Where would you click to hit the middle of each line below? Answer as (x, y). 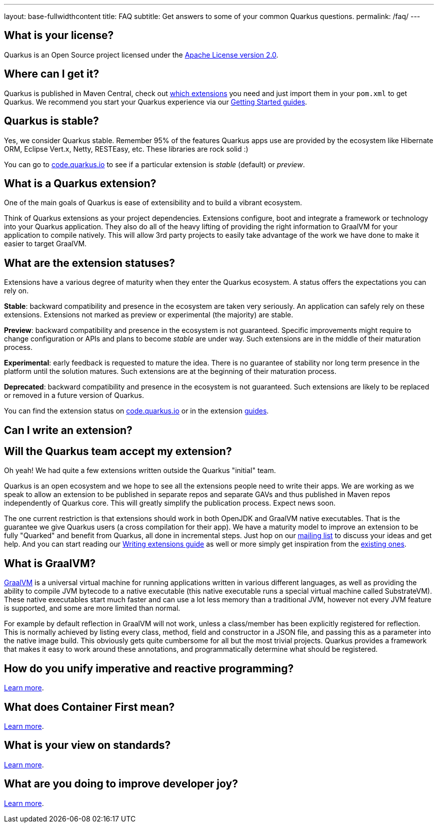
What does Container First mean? (89, 707)
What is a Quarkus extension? (80, 183)
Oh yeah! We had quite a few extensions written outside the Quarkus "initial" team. (140, 471)
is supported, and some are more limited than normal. (92, 608)
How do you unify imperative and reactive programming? (149, 668)
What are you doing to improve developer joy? (121, 784)
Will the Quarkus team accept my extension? (118, 452)
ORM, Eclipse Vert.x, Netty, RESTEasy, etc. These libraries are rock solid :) (126, 149)
